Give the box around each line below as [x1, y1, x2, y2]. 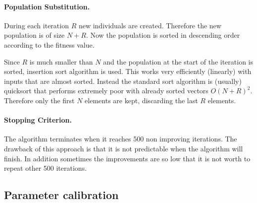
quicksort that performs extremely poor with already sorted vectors [4, 85, 208, 96]
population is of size [4, 30, 65, 40]
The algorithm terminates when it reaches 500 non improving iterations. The [4, 134, 237, 144]
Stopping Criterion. [4, 115, 72, 125]
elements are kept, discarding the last [85, 95, 198, 105]
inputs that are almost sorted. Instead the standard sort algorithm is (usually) [4, 75, 242, 86]
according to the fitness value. [4, 39, 95, 50]
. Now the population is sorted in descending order [86, 30, 240, 40]
